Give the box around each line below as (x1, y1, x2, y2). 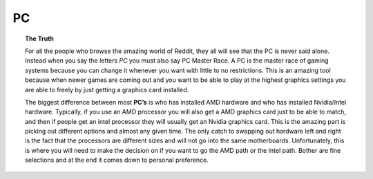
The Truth (25, 34, 55, 43)
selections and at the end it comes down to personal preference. (25, 156, 209, 165)
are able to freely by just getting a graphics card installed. (25, 85, 189, 94)
